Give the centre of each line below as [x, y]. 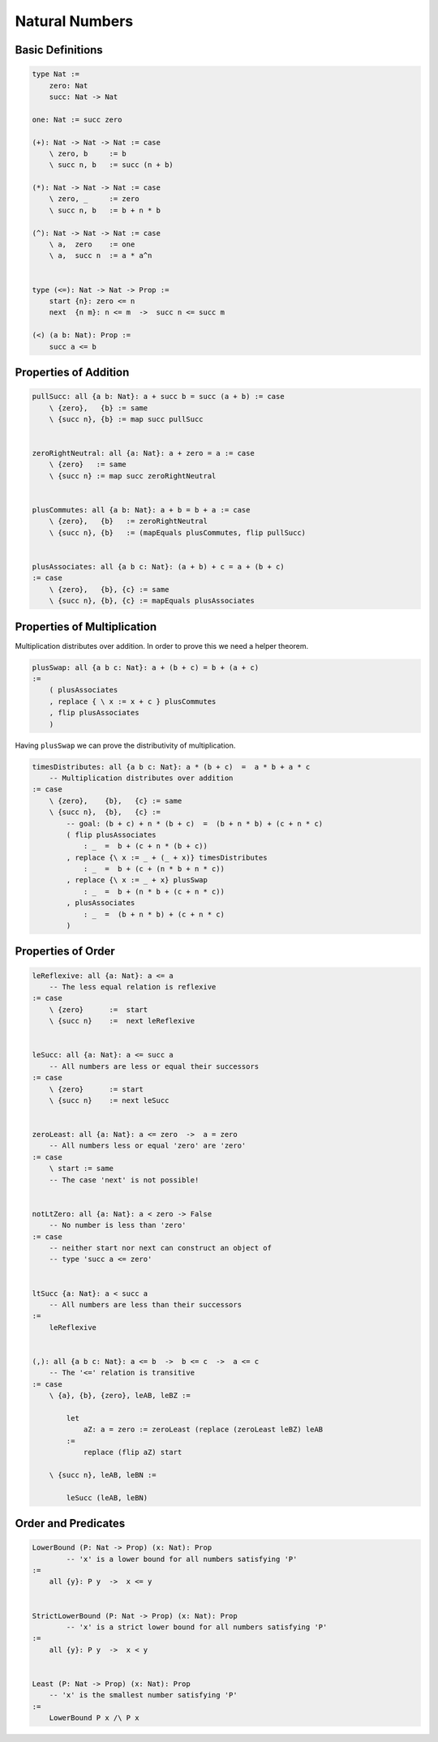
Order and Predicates [70, 1523]
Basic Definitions [59, 50]
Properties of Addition [72, 372]
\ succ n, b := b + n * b [105, 210]
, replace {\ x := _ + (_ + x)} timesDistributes [167, 857]
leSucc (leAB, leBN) [107, 1497]
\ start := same [81, 1169]
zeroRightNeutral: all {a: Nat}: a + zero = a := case [143, 453]
